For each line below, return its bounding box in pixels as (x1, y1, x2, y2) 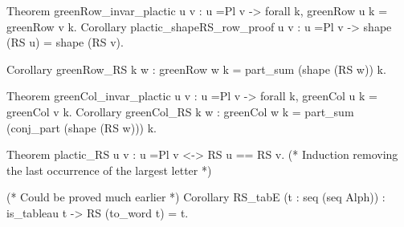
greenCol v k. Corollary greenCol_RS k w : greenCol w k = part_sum (6, 103, 354, 120)
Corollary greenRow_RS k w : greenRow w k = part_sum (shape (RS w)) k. (6, 60, 386, 77)
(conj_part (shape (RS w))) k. (6, 119, 157, 136)
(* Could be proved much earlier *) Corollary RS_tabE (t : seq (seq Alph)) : (6, 188, 386, 205)
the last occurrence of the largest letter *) (6, 161, 212, 178)
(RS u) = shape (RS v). (6, 34, 124, 51)
